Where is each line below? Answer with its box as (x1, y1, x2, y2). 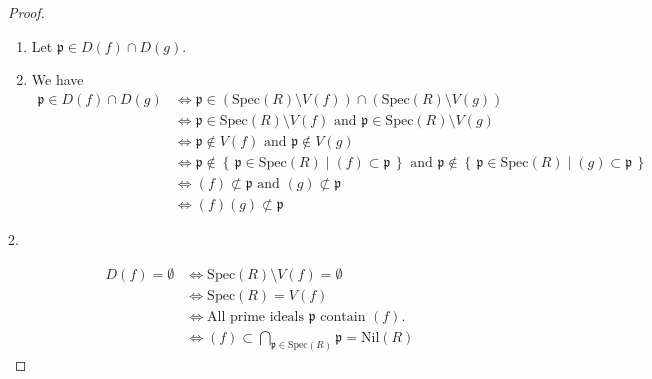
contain (320, 309, 366, 324)
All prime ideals (207, 309, 305, 324)
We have (31, 69, 84, 90)
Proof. (8, 2, 45, 22)
